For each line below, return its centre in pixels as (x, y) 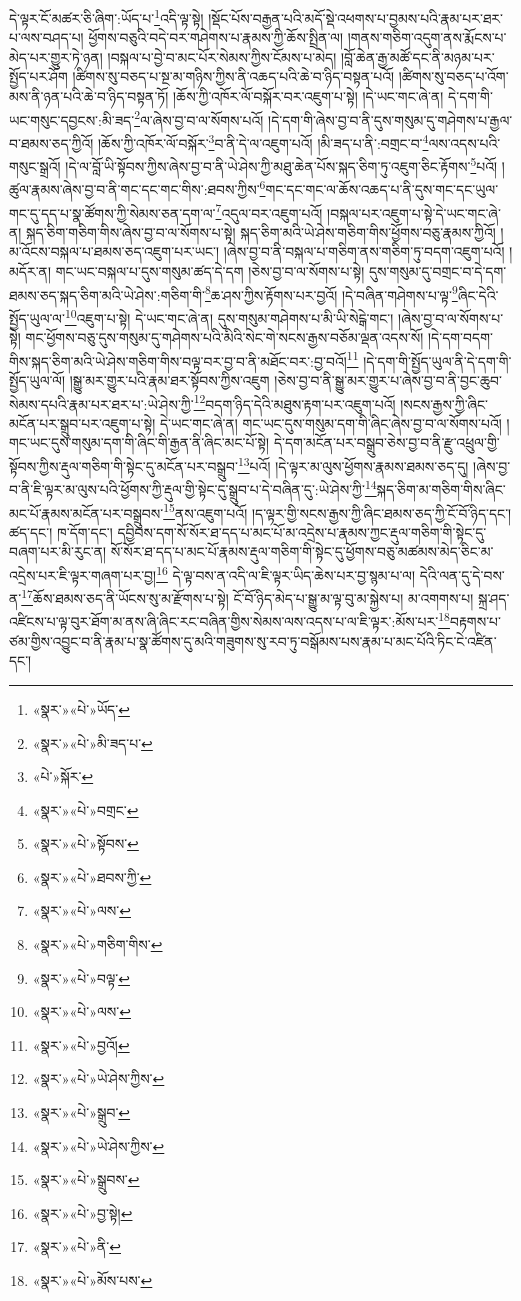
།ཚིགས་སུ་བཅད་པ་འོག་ (453, 76)
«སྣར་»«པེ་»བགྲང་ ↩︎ (85, 809)
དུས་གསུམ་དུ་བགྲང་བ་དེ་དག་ (437, 271)
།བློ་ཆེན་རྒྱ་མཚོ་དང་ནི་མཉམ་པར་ (417, 56)
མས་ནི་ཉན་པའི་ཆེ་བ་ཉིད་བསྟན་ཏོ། (89, 96)
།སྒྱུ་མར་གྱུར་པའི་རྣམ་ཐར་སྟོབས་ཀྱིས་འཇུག (169, 380)
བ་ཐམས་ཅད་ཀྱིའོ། (51, 142)
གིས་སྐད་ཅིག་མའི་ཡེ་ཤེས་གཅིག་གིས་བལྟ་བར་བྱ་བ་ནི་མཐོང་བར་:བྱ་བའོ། (178, 360)
